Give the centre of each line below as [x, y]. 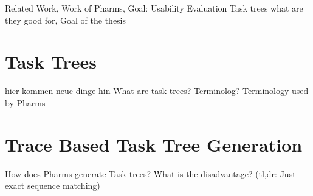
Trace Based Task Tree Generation [154, 144]
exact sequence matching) [53, 185]
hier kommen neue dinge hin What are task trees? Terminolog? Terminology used [157, 91]
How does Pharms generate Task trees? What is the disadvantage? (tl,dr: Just [150, 173]
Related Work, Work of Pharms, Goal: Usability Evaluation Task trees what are [154, 8]
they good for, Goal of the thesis [66, 20]
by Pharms [25, 102]
